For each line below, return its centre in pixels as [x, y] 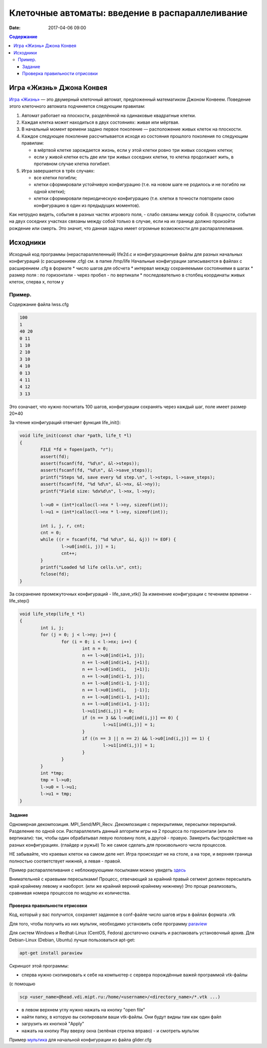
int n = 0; [95, 648]
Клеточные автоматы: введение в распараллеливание [128, 13]
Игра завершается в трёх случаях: [58, 171]
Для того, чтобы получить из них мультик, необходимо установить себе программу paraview [108, 924]
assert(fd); [55, 456]
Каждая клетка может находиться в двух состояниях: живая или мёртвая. [101, 122]
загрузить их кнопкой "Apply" [53, 1024]
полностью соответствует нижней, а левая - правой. [65, 861]
